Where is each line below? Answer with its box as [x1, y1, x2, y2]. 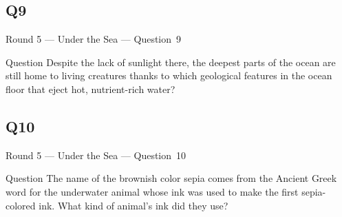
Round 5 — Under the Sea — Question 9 [6, 32, 182, 46]
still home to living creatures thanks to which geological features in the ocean [6, 68, 332, 83]
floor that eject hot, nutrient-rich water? [6, 81, 175, 96]
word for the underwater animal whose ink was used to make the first [6, 184, 299, 198]
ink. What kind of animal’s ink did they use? [39, 198, 228, 212]
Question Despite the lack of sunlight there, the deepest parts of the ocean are [6, 54, 336, 69]
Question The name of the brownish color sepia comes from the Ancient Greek [6, 171, 337, 185]
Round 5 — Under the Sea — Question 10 [6, 147, 186, 162]
